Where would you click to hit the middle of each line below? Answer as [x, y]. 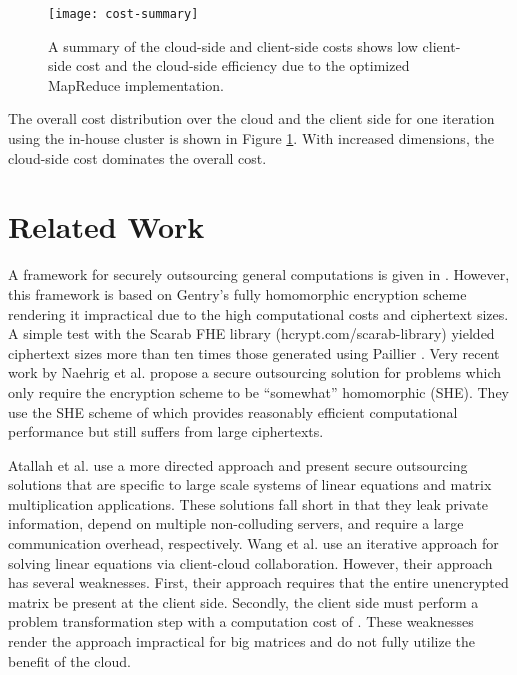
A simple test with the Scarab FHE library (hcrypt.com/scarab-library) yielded [251, 333]
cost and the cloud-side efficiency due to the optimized [243, 65]
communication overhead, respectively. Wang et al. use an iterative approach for [253, 543]
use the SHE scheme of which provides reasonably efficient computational [233, 411]
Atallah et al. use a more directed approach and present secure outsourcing [238, 464]
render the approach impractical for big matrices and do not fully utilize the [242, 641]
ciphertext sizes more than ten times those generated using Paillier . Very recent [254, 352]
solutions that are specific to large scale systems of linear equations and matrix [250, 484]
